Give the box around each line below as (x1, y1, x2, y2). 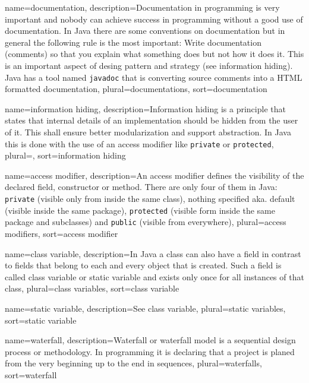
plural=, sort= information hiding (5, 149, 126, 162)
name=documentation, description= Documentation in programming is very (5, 1, 280, 13)
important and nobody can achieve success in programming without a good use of (5, 12, 303, 25)
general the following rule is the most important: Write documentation (5, 36, 261, 48)
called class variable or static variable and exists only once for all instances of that (5, 270, 304, 283)
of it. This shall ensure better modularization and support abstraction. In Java (5, 126, 291, 138)
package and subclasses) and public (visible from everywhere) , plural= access (5, 216, 286, 228)
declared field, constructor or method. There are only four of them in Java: (5, 181, 278, 193)
